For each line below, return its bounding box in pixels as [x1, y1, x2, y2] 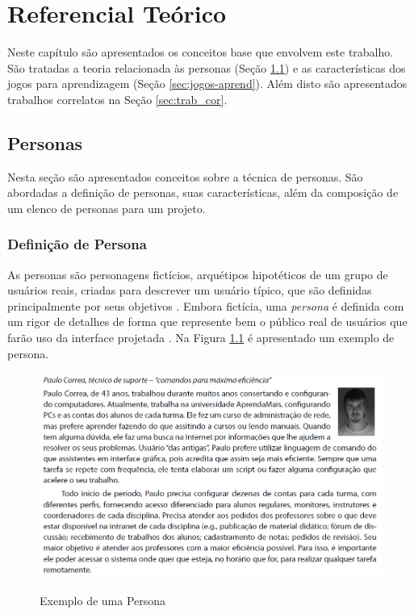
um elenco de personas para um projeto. [7, 199, 206, 216]
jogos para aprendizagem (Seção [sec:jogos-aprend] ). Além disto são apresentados [7, 75, 408, 92]
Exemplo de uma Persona [40, 591, 166, 608]
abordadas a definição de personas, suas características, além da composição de [7, 184, 399, 201]
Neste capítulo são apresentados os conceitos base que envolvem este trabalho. [7, 44, 394, 61]
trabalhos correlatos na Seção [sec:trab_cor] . [7, 90, 228, 107]
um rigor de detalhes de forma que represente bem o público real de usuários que [7, 313, 408, 330]
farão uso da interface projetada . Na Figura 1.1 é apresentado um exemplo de [7, 329, 395, 346]
